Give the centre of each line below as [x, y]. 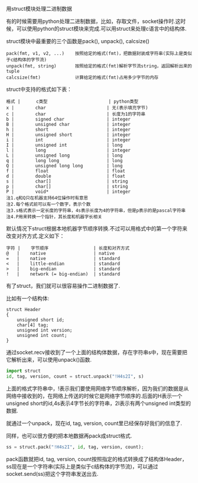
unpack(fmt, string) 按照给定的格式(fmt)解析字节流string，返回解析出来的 [99, 66]
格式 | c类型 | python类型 [72, 102]
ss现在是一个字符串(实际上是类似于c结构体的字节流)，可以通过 [82, 466]
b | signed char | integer [69, 119]
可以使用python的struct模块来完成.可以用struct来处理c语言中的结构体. [102, 29]
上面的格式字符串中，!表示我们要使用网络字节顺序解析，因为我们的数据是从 [98, 388]
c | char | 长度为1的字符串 [76, 114]
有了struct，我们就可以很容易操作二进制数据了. [63, 286]
